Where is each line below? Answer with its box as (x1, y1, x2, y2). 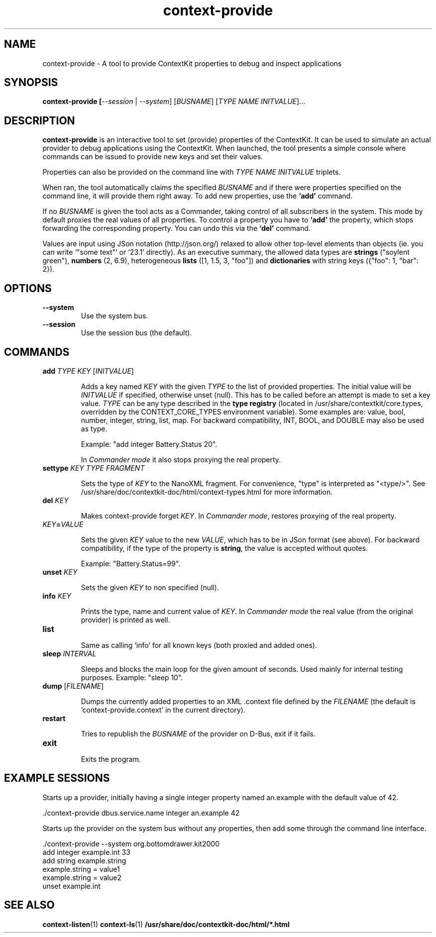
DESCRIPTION (4, 114, 75, 127)
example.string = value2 (42, 873, 121, 882)
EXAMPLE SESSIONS (4, 772, 110, 785)
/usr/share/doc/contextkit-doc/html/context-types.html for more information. (81, 487, 333, 496)
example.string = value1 (42, 864, 120, 873)
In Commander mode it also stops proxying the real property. (81, 455, 281, 464)
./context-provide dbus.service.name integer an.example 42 (42, 808, 240, 817)
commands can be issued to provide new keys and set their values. (42, 152, 263, 161)
